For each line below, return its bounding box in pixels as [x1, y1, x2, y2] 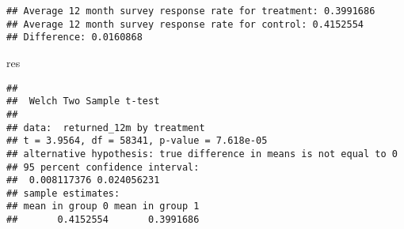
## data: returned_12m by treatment [6, 122, 205, 133]
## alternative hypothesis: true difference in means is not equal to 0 [6, 148, 398, 160]
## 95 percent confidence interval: [6, 161, 200, 173]
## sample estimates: [6, 187, 120, 199]
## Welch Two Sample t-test [6, 96, 160, 107]
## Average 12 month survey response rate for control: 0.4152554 [6, 18, 364, 30]
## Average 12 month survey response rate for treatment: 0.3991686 [6, 6, 375, 17]
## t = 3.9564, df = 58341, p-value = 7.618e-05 [6, 135, 268, 147]
